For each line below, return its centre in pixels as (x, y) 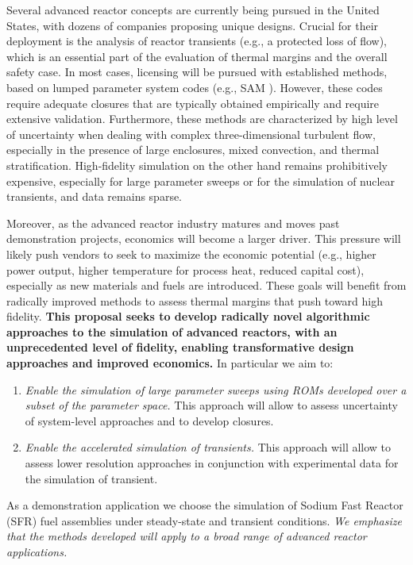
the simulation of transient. (91, 478)
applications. (37, 552)
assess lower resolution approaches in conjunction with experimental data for (212, 463)
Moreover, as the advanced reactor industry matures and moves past (173, 223)
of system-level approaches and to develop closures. (149, 420)
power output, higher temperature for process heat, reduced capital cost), (185, 269)
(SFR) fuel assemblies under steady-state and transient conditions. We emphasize (204, 520)
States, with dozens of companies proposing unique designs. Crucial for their (193, 25)
